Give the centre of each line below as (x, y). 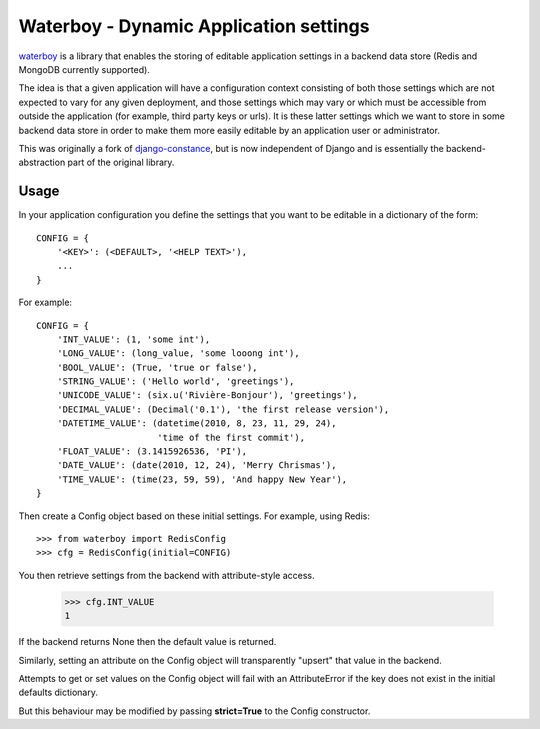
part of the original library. (121, 162)
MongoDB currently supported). (84, 69)
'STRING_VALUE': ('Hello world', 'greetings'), (175, 381)
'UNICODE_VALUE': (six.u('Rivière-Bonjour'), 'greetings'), (207, 395)
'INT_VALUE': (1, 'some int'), (133, 339)
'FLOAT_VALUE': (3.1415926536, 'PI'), (152, 451)
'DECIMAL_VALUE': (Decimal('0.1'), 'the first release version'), (223, 409)
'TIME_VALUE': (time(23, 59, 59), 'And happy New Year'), (202, 479)
